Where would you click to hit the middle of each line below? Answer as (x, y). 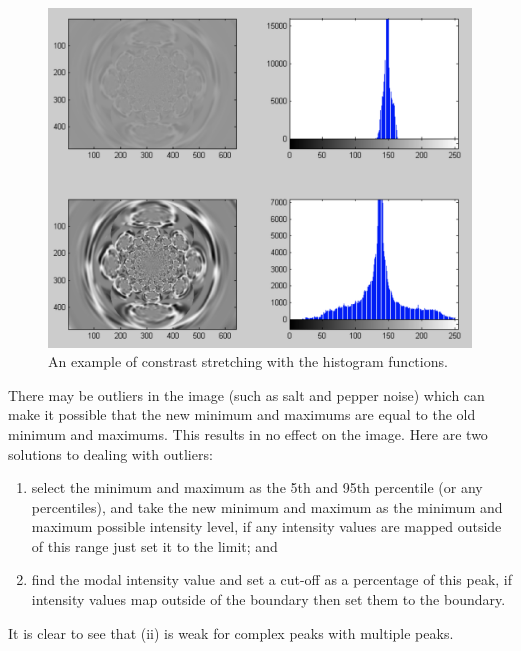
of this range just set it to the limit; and (154, 545)
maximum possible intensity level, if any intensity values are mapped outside (266, 526)
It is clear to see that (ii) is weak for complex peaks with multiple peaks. (231, 632)
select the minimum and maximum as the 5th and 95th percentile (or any (257, 487)
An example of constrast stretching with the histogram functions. (248, 361)
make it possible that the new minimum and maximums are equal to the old (242, 414)
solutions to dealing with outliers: (110, 453)
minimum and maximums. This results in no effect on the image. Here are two (248, 433)
